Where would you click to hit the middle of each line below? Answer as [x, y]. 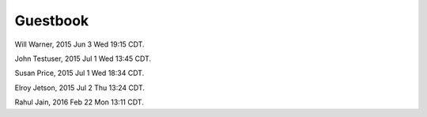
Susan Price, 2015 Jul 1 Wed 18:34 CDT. [79, 73]
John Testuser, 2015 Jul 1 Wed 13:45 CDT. [83, 58]
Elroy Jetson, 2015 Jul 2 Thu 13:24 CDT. [80, 88]
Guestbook [52, 21]
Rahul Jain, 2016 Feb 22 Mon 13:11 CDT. [79, 102]
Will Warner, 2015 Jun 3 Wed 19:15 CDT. [80, 44]
